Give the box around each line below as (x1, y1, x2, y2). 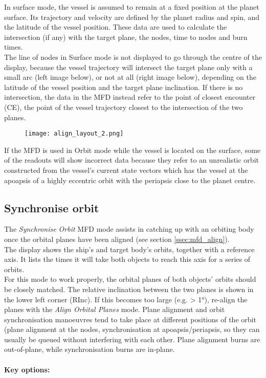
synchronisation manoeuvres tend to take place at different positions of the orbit (4, 314, 256, 324)
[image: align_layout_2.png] (25, 130, 124, 138)
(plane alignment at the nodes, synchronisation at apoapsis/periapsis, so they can (4, 324, 260, 335)
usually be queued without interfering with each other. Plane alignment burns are (4, 333, 260, 344)
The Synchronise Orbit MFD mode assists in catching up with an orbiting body (4, 224, 254, 234)
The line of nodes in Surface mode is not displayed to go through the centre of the (4, 51, 262, 62)
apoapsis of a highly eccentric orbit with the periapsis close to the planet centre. (4, 174, 256, 185)
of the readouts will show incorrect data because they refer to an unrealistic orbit (4, 154, 259, 165)
